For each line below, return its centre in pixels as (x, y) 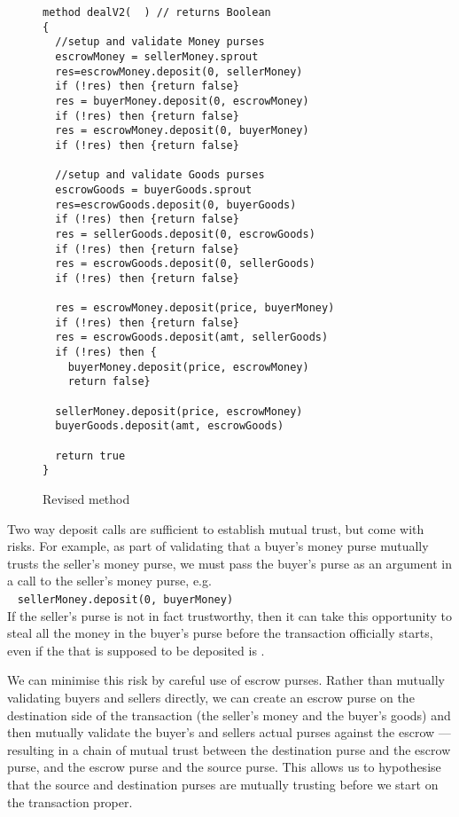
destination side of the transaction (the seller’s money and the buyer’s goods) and (229, 715)
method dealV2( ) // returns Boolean (157, 12)
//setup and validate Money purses (160, 42)
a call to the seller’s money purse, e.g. (109, 581)
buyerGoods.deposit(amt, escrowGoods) (170, 426)
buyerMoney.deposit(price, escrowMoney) (188, 367)
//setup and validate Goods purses (160, 175)
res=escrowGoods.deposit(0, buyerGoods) (176, 204)
